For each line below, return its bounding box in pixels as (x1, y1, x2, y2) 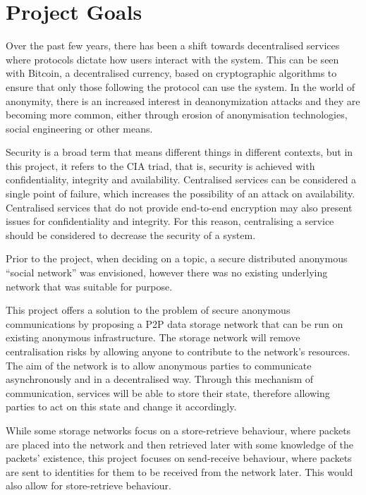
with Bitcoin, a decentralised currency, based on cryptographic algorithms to (6, 66, 337, 80)
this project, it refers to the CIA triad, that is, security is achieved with (6, 158, 315, 173)
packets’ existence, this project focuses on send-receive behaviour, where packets (6, 451, 352, 465)
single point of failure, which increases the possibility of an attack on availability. (6, 186, 355, 201)
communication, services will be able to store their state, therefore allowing (6, 385, 330, 400)
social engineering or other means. (6, 121, 153, 135)
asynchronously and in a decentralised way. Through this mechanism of (6, 372, 314, 386)
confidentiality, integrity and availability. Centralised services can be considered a (6, 172, 357, 187)
